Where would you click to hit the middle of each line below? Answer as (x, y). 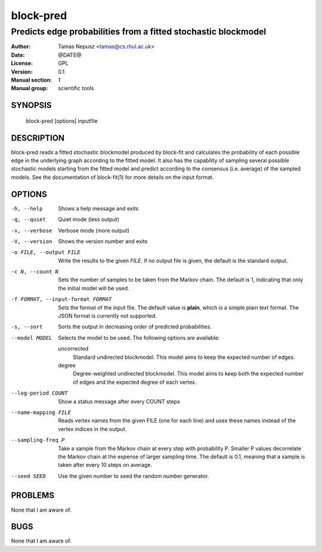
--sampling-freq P (38, 440)
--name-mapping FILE (41, 412)
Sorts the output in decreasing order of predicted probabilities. (135, 327)
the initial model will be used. (94, 288)
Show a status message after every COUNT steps (119, 401)
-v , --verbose (32, 230)
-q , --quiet (28, 220)
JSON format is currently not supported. (108, 316)
